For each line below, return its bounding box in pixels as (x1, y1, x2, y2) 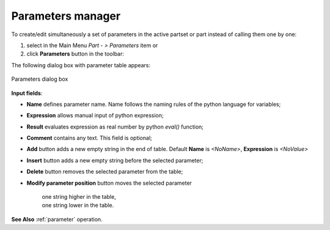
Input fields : (11, 89, 43, 97)
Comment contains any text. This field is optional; (26, 135, 152, 142)
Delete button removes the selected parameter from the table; (26, 168, 183, 176)
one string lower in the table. (42, 202, 114, 209)
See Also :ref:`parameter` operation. (11, 215, 103, 223)
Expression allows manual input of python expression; (26, 112, 164, 119)
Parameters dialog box (11, 75, 68, 83)
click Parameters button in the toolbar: (26, 50, 125, 57)
